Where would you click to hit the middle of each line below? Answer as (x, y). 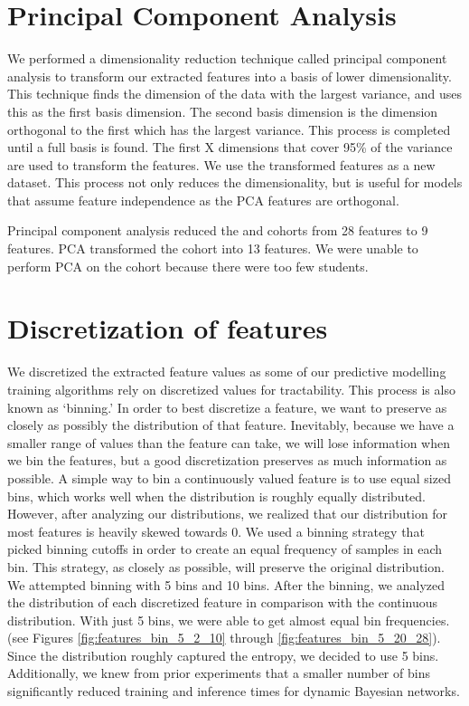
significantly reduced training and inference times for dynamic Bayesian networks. (234, 691)
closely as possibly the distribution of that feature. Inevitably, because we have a (231, 425)
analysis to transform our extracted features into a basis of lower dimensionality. (230, 76)
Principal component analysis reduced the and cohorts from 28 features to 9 (218, 230)
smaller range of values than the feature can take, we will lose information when (229, 442)
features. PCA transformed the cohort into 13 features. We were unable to (213, 248)
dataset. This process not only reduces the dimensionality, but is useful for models (235, 182)
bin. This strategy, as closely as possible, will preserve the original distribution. (226, 566)
